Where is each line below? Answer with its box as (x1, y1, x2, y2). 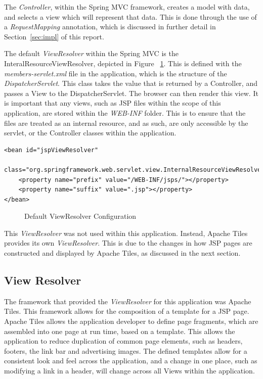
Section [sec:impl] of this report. (4, 31, 104, 41)
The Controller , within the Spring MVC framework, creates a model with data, (4, 2, 250, 12)
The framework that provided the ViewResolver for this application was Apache (4, 296, 251, 306)
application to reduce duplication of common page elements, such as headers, (4, 336, 243, 346)
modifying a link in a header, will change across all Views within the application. (4, 365, 255, 376)
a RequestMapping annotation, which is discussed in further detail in (4, 21, 216, 32)
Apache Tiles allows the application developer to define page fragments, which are (4, 316, 258, 326)
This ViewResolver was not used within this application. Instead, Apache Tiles (4, 227, 248, 238)
